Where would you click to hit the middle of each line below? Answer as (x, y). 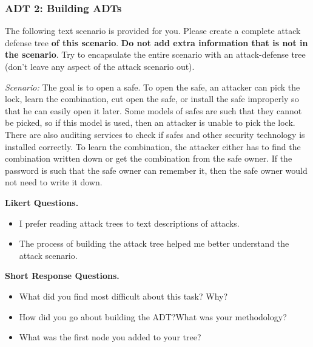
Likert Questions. (42, 202)
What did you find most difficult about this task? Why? (123, 296)
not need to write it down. (54, 182)
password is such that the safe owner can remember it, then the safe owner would (156, 170)
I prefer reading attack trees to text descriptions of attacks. (129, 223)
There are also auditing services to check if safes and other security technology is (155, 134)
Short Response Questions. (62, 276)
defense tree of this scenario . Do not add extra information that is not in (156, 42)
